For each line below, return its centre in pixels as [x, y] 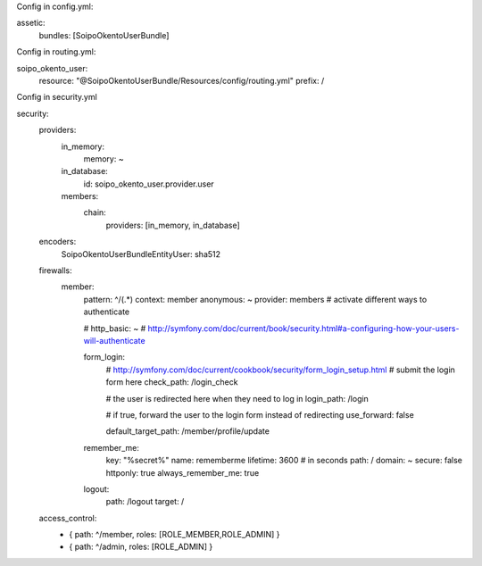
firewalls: [56, 271]
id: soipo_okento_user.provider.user [149, 184]
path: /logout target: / [145, 502]
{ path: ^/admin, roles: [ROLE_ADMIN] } [141, 547]
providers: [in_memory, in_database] [173, 225]
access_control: [68, 518]
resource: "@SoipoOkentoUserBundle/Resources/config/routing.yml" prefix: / [182, 80]
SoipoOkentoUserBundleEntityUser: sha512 [141, 254]
